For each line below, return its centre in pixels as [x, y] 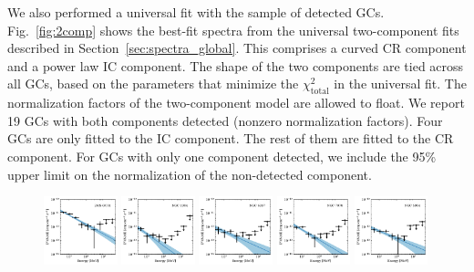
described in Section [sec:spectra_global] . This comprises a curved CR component [237, 48]
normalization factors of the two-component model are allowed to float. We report [236, 103]
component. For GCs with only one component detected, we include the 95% [222, 156]
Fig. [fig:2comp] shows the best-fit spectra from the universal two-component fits [233, 30]
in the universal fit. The [400, 84]
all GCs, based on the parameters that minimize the [153, 84]
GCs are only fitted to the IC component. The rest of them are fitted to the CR [231, 138]
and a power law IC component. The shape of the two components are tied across [236, 65]
